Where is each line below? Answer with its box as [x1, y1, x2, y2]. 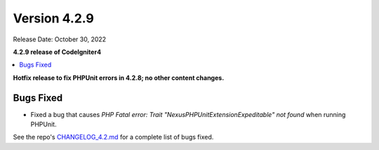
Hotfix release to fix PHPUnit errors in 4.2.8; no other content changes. [13, 74, 225, 82]
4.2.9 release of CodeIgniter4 [13, 48, 102, 56]
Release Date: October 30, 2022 [13, 35, 107, 43]
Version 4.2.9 [13, 11, 94, 26]
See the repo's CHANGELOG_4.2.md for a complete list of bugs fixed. [13, 133, 214, 142]
